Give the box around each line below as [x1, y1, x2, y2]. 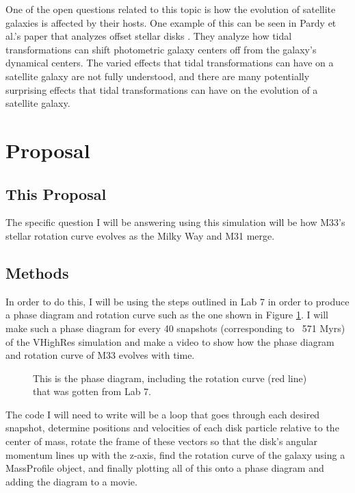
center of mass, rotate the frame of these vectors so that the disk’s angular [5, 434, 318, 448]
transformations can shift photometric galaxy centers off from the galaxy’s [5, 42, 317, 56]
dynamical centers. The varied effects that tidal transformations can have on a [5, 55, 334, 70]
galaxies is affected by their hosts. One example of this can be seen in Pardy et [5, 15, 337, 29]
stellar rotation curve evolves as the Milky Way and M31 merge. [5, 228, 275, 242]
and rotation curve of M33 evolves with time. [5, 348, 195, 362]
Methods [5, 262, 69, 283]
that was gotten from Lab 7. [33, 384, 151, 399]
